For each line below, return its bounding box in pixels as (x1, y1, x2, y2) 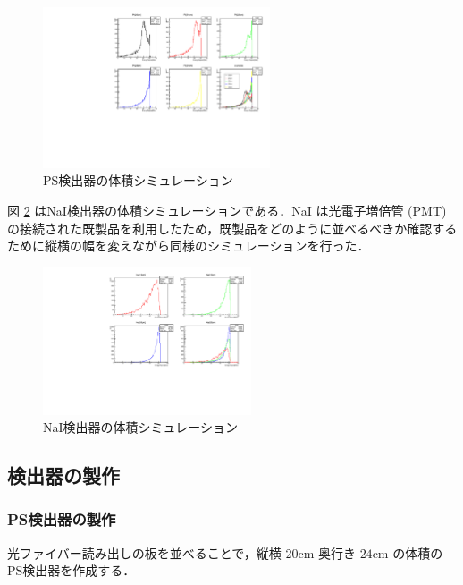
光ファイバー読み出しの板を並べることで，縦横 (7, 543, 282, 562)
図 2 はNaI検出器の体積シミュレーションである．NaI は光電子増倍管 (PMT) (7, 200, 447, 219)
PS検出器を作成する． (7, 561, 136, 580)
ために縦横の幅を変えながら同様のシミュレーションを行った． (7, 236, 370, 255)
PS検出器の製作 (7, 508, 116, 530)
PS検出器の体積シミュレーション (43, 171, 233, 190)
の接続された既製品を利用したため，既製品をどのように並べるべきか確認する (7, 218, 458, 237)
